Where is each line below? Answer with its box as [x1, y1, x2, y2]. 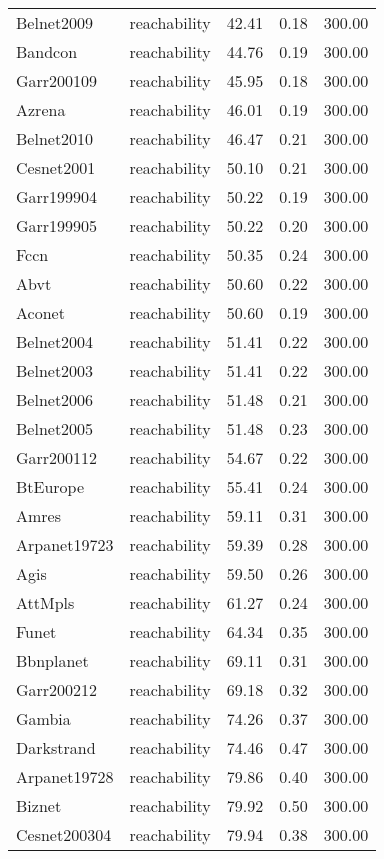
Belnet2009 [16, 11, 94, 34]
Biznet [16, 794, 62, 817]
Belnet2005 [16, 417, 94, 440]
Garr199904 [16, 185, 98, 208]
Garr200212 [16, 678, 98, 701]
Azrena [16, 98, 66, 121]
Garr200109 [16, 69, 98, 92]
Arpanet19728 [16, 765, 114, 788]
